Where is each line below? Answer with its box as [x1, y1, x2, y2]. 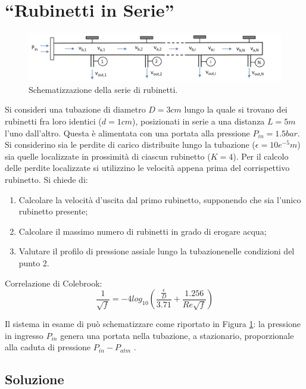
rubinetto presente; [18, 205, 88, 217]
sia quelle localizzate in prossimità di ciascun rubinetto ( [5, 150, 211, 162]
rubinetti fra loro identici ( [5, 115, 102, 127]
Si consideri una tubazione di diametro [5, 103, 146, 116]
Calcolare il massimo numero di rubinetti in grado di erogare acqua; [18, 225, 267, 237]
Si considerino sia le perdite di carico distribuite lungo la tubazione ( [5, 138, 255, 151]
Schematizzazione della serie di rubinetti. [29, 83, 178, 95]
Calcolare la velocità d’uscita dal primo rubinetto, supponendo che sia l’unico [18, 193, 301, 206]
